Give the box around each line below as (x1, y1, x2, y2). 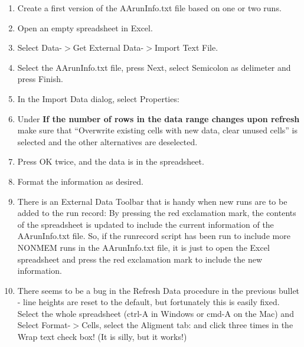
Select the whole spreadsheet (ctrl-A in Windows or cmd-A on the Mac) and (17, 307, 294, 319)
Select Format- (17, 319, 71, 331)
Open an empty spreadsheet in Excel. (17, 21, 153, 34)
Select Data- (17, 41, 63, 54)
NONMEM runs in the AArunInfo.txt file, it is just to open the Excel (17, 241, 270, 253)
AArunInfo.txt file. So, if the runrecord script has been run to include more (17, 230, 290, 242)
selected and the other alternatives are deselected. (17, 135, 198, 148)
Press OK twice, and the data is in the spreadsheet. (17, 155, 204, 168)
